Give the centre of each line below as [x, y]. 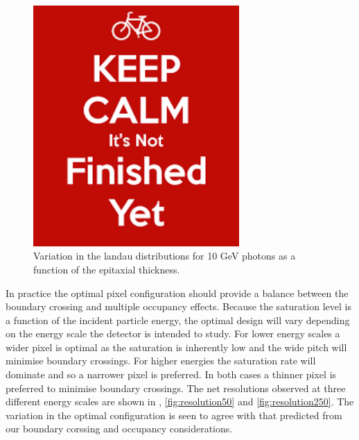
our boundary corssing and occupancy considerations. [119, 429]
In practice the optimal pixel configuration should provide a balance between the [177, 293]
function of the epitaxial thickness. [107, 269]
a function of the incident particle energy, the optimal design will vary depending [178, 320]
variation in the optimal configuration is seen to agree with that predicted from [174, 415]
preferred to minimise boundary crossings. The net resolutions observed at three [176, 388]
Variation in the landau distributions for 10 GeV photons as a [165, 256]
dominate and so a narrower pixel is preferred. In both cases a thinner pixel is [171, 374]
